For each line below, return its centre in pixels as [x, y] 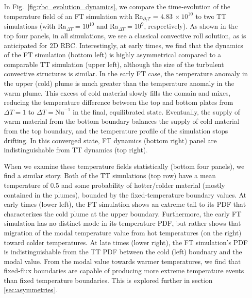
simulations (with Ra [35, 26]
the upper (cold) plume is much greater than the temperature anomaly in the [119, 83]
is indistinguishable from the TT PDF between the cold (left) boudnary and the [123, 252]
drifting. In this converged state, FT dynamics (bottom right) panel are [110, 140]
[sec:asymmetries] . [31, 290]
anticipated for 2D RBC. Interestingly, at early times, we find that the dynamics [124, 45]
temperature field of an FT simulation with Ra [74, 16]
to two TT [211, 16]
